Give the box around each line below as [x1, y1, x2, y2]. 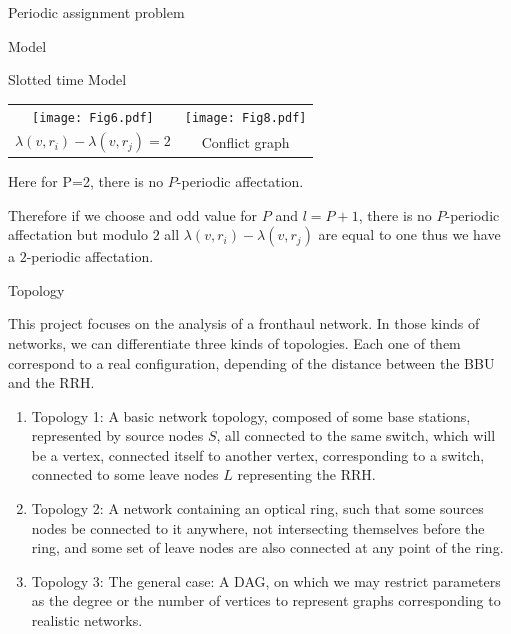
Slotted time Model [8, 69, 127, 90]
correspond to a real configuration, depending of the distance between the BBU [8, 352, 495, 373]
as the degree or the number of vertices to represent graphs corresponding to [31, 590, 501, 611]
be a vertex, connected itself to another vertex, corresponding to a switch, [31, 444, 485, 465]
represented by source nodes [31, 425, 204, 446]
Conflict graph [201, 131, 290, 152]
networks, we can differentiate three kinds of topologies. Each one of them [8, 332, 461, 353]
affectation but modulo [8, 224, 149, 245]
